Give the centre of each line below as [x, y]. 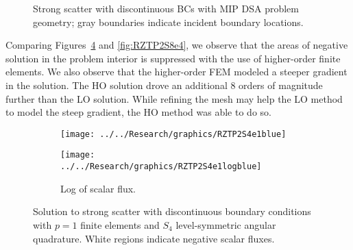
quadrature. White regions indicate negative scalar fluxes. [154, 238]
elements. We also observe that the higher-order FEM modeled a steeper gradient [176, 72]
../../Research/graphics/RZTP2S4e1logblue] [161, 167]
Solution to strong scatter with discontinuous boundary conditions [172, 211]
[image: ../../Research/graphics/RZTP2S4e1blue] [173, 134]
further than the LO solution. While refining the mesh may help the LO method [174, 98]
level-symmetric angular [226, 224]
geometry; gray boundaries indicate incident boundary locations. [168, 22]
